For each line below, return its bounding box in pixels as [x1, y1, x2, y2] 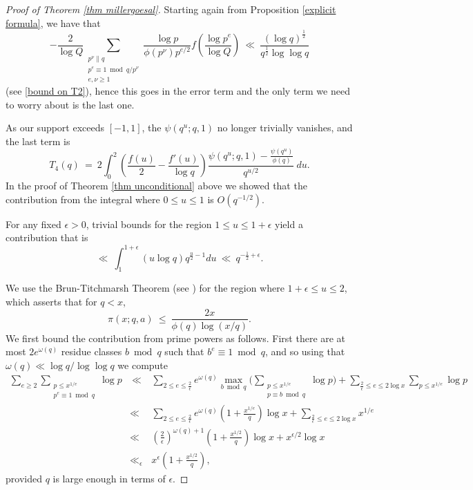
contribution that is [6, 230, 88, 245]
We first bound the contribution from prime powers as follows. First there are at [6, 330, 346, 345]
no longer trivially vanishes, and [217, 120, 353, 135]
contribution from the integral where [6, 191, 160, 206]
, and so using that [264, 344, 345, 359]
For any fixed [6, 216, 61, 231]
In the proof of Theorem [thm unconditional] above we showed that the [6, 178, 307, 193]
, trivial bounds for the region [86, 216, 212, 231]
